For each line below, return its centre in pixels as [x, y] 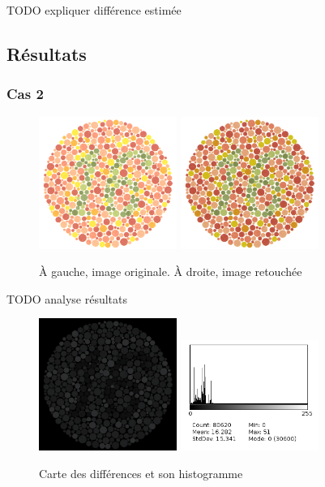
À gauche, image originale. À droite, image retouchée [171, 272]
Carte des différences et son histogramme [141, 473]
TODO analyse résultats [67, 298]
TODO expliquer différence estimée [94, 10]
